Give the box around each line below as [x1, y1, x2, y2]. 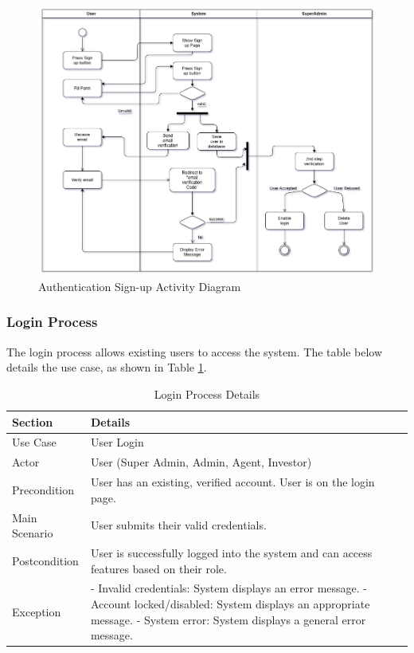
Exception [12, 603, 61, 620]
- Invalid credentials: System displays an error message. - [90, 580, 368, 596]
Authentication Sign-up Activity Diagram [38, 277, 241, 294]
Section [12, 413, 53, 430]
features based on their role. [90, 560, 227, 576]
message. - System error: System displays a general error [90, 611, 366, 627]
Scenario [12, 525, 53, 541]
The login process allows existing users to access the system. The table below [6, 343, 383, 360]
